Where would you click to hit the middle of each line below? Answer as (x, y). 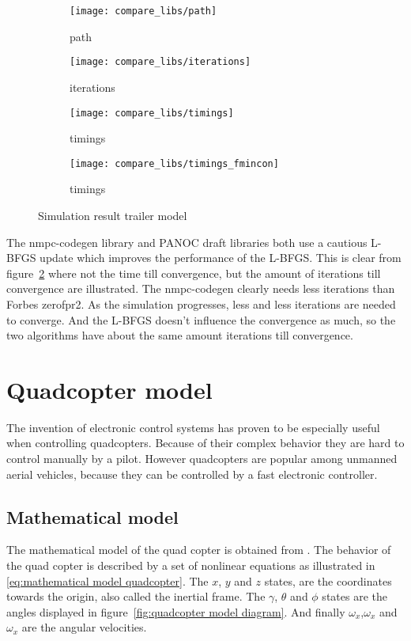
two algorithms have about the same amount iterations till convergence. (180, 335)
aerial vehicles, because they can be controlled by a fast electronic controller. (192, 474)
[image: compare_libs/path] (143, 11)
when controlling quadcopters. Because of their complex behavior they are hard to (205, 443)
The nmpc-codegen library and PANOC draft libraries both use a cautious (187, 242)
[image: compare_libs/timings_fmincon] (174, 163)
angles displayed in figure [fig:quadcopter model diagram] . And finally (176, 611)
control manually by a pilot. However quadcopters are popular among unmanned (202, 459)
